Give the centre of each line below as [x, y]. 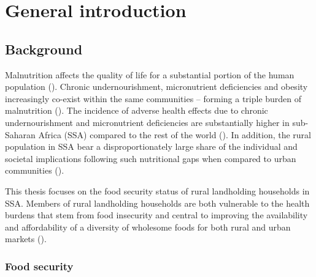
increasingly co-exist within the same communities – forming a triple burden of [153, 98]
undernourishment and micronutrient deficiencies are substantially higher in [147, 122]
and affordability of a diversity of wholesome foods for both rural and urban [148, 227]
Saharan [20, 134]
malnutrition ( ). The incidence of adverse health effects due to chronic [137, 110]
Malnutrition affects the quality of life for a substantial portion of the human [150, 74]
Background [44, 49]
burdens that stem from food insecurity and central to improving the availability [156, 215]
